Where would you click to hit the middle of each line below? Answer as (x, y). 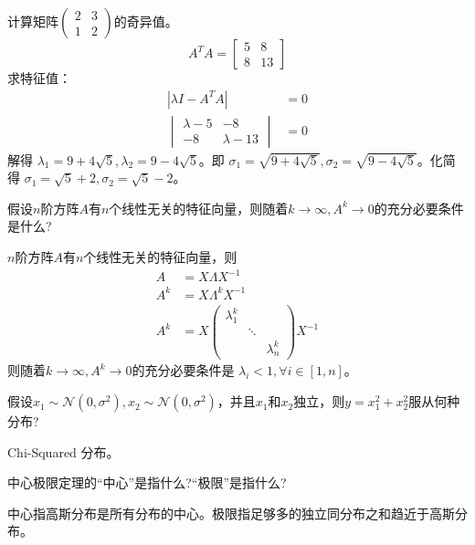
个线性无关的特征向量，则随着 (199, 208)
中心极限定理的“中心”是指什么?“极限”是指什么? (147, 482)
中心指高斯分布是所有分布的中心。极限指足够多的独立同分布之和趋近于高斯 (231, 513)
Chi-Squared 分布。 (63, 451)
